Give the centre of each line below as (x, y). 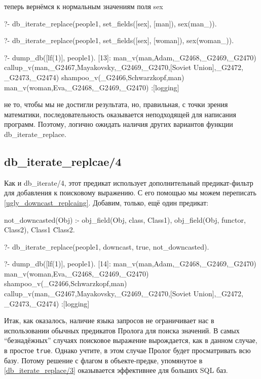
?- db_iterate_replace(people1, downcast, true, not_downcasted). (107, 246)
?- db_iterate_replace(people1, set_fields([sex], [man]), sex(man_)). (110, 23)
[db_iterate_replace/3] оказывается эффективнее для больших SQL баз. (116, 370)
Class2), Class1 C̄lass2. (40, 230)
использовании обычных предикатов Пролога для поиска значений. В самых (122, 330)
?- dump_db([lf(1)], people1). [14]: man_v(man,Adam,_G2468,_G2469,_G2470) (130, 264)
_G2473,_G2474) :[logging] (47, 303)
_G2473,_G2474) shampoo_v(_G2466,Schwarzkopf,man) (94, 77)
